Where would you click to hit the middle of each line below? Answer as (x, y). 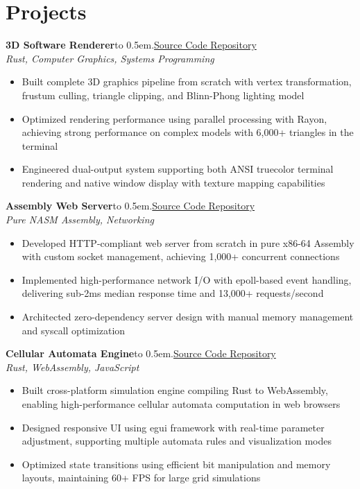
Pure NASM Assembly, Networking (80, 220)
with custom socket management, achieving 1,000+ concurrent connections (181, 256)
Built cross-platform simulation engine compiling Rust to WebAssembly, (175, 390)
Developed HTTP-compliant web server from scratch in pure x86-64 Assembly (188, 242)
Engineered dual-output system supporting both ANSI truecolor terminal (178, 169)
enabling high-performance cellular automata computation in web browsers (181, 404)
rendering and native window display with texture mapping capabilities (173, 182)
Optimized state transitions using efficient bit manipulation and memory (176, 464)
